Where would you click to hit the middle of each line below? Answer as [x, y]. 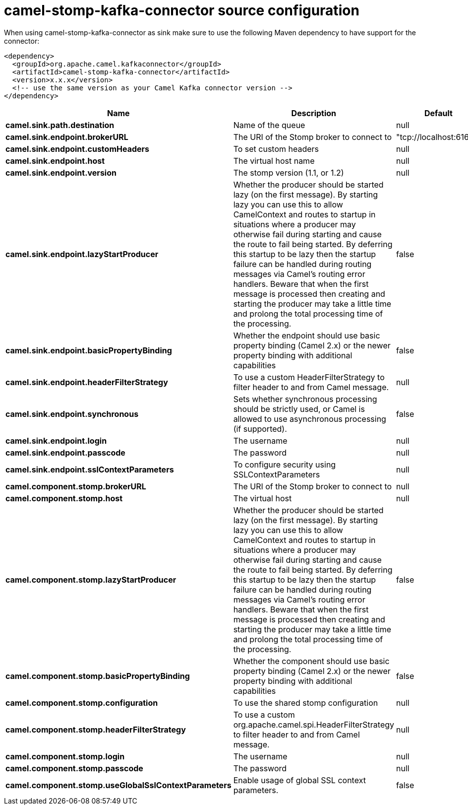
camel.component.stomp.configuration [82, 703]
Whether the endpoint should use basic [307, 335]
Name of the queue [269, 125]
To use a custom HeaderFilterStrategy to [309, 377]
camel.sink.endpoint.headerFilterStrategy [87, 382]
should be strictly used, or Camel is [299, 409]
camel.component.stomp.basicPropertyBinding [98, 676]
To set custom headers [276, 149]
